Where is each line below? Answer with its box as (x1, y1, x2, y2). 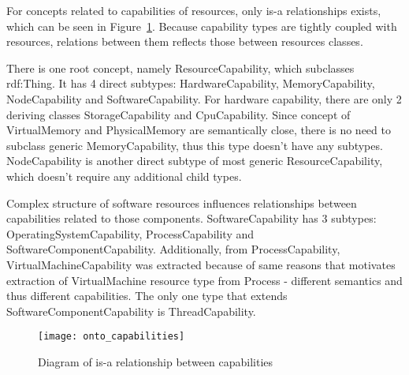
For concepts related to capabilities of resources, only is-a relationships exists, (6, 2, 381, 18)
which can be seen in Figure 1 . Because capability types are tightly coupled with (6, 17, 397, 34)
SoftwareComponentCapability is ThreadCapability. (6, 302, 256, 319)
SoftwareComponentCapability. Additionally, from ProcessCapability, (6, 241, 340, 257)
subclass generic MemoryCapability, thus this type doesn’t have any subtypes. (6, 137, 383, 153)
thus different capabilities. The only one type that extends (6, 287, 288, 304)
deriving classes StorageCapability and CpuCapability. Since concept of (6, 106, 351, 122)
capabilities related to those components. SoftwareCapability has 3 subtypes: (6, 210, 377, 227)
